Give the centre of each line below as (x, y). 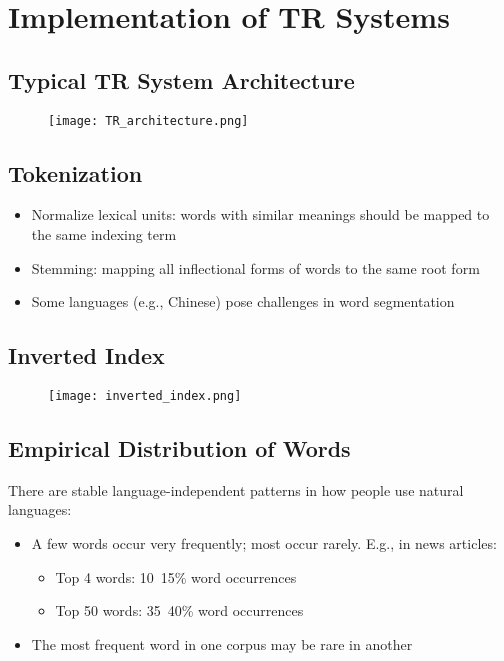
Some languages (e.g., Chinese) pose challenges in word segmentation (243, 301)
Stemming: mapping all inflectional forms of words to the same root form (255, 267)
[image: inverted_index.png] (145, 396)
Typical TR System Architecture (181, 79)
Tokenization (75, 172)
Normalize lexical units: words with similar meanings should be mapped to (260, 214)
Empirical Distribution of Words (179, 448)
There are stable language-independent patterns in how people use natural (236, 489)
